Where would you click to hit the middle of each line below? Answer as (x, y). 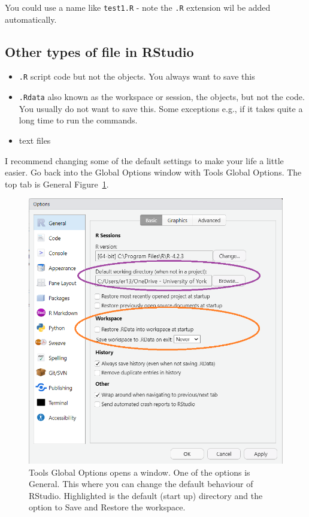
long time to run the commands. (78, 120)
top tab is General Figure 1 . (57, 184)
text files (35, 140)
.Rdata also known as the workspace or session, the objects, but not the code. (162, 97)
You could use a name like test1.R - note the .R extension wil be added (138, 7)
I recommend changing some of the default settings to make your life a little (144, 160)
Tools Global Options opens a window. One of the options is (140, 472)
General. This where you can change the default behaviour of (141, 484)
